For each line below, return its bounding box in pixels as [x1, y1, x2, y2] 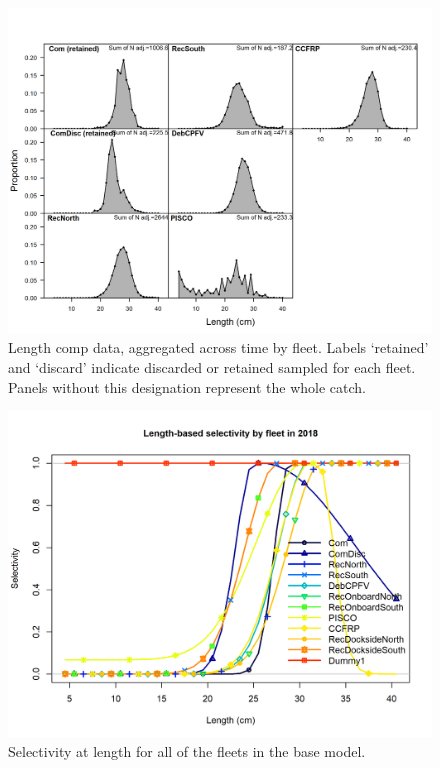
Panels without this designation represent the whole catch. [8, 376, 366, 397]
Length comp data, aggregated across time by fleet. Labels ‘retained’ [8, 337, 429, 358]
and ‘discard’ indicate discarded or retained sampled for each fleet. [8, 357, 416, 378]
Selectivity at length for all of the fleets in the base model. [8, 740, 366, 761]
